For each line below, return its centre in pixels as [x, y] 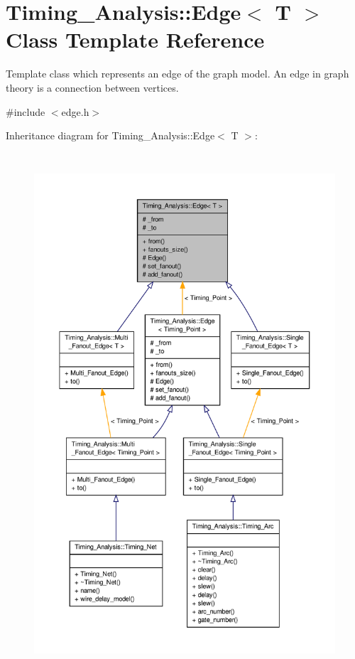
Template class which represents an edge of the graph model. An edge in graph [177, 74]
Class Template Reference [135, 39]
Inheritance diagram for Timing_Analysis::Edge [110, 135]
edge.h [75, 111]
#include [26, 111]
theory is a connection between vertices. [92, 87]
